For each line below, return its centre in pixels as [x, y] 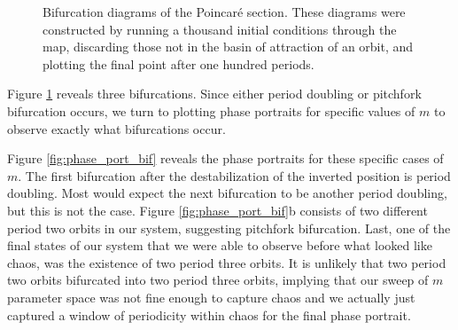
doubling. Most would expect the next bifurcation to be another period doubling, [227, 193]
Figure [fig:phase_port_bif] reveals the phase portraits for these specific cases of [225, 158]
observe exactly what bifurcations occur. [116, 128]
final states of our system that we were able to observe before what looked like [220, 245]
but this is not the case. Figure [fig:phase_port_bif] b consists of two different [217, 210]
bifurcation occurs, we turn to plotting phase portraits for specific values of [211, 110]
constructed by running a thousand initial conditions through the [220, 29]
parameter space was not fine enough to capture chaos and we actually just [211, 297]
